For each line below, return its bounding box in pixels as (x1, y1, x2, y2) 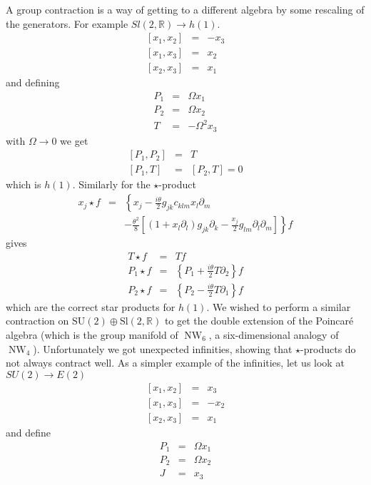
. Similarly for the (72, 177, 151, 192)
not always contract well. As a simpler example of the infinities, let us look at (6, 355, 345, 370)
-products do (300, 341, 356, 356)
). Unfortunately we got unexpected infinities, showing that (33, 341, 293, 356)
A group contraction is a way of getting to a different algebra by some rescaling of (6, 2, 365, 16)
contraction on (6, 313, 69, 328)
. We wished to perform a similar (206, 299, 351, 314)
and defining (6, 75, 60, 90)
